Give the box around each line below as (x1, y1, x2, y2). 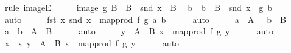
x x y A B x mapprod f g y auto (4, 36, 180, 49)
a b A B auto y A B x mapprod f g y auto (4, 25, 274, 37)
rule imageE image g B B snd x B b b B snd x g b (4, 1, 273, 13)
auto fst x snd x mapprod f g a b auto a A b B (4, 13, 287, 25)
